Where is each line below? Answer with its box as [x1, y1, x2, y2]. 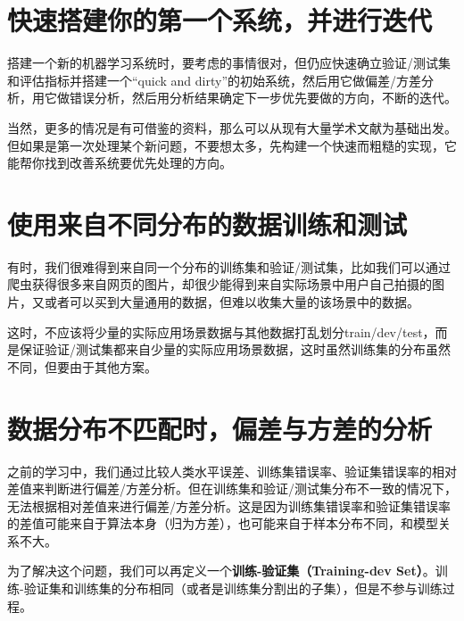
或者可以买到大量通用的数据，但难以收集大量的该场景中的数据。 [44, 293, 419, 310]
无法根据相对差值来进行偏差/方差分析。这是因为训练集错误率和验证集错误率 [7, 496, 451, 515]
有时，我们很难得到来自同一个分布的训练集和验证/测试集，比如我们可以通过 [7, 257, 451, 276]
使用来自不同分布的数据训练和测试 [7, 205, 408, 242]
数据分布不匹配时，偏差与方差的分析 [7, 410, 433, 446]
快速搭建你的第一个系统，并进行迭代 [7, 2, 433, 38]
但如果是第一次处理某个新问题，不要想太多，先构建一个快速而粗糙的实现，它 [7, 136, 457, 154]
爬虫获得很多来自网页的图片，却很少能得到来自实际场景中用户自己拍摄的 [7, 275, 432, 294]
